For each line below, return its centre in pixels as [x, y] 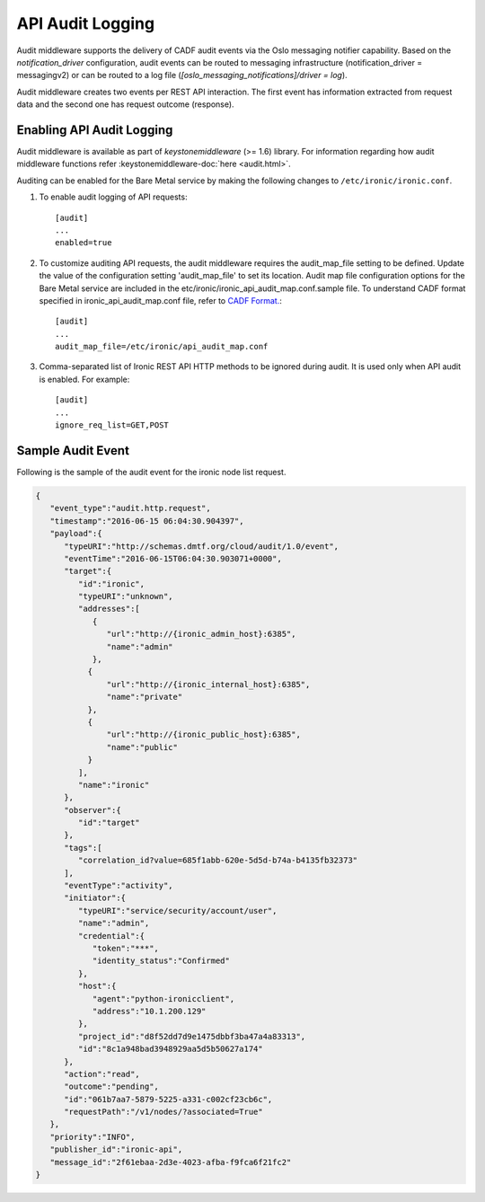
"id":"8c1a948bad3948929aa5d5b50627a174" [171, 1049]
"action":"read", [102, 1074]
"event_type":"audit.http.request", [130, 508]
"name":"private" [145, 697]
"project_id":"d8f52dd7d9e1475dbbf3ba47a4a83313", [192, 1036]
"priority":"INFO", [93, 1137]
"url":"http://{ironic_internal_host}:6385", [208, 684]
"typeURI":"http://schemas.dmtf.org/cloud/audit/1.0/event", [202, 546]
